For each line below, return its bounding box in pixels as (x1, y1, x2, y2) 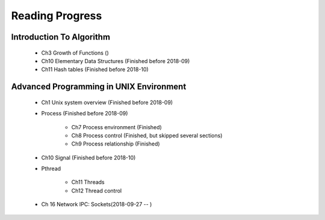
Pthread (41, 165, 61, 173)
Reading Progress (11, 9, 102, 22)
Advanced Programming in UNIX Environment (11, 82, 187, 92)
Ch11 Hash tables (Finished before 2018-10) (41, 66, 149, 73)
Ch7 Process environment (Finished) (71, 123, 162, 130)
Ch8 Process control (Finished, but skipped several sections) (71, 132, 223, 139)
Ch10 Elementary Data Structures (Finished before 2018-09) (41, 57, 190, 64)
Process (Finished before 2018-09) (41, 110, 128, 117)
